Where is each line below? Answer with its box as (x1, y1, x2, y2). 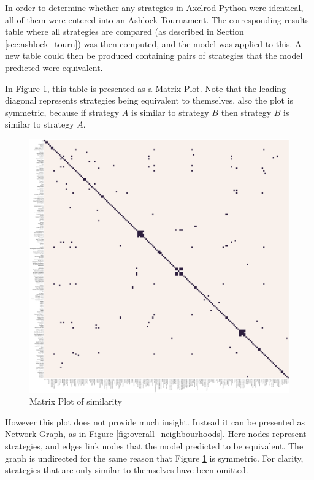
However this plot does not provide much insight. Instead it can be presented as (5, 415, 305, 428)
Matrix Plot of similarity (29, 395, 122, 408)
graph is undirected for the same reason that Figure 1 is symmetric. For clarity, (5, 451, 304, 464)
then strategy (221, 105, 272, 118)
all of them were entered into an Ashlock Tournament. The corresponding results (5, 13, 309, 26)
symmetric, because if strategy (5, 105, 120, 118)
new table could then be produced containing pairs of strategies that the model (5, 49, 303, 62)
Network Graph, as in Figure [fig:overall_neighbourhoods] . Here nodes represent (5, 427, 307, 440)
